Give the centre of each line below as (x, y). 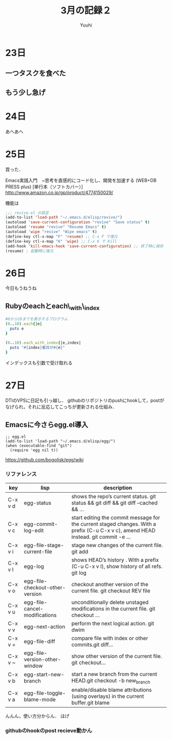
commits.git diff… (92, 645)
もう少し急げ (26, 92)
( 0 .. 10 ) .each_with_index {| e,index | (43, 343)
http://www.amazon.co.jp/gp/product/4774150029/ (59, 192)
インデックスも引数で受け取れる (39, 363)
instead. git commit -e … (101, 537)
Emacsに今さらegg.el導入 (47, 425)
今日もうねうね (21, 288)
